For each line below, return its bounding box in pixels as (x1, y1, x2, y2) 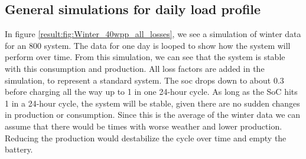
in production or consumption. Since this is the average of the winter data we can (5, 108, 301, 121)
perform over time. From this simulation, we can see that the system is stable (5, 51, 285, 63)
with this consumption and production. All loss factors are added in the (5, 62, 265, 74)
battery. (5, 143, 33, 155)
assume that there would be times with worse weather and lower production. (5, 120, 282, 132)
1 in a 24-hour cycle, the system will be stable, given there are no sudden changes (5, 97, 300, 109)
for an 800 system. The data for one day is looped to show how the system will (5, 39, 291, 51)
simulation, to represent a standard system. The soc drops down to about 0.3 (5, 74, 284, 86)
